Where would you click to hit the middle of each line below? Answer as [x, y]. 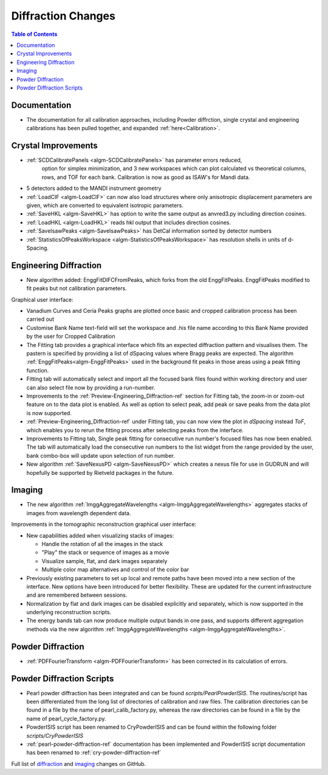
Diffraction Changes [63, 16]
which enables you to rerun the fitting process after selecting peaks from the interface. [135, 430]
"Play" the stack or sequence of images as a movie [105, 552]
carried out [40, 319]
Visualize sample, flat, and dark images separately [104, 561]
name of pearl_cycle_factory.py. [66, 718]
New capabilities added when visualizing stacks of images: [100, 535]
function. [38, 370]
